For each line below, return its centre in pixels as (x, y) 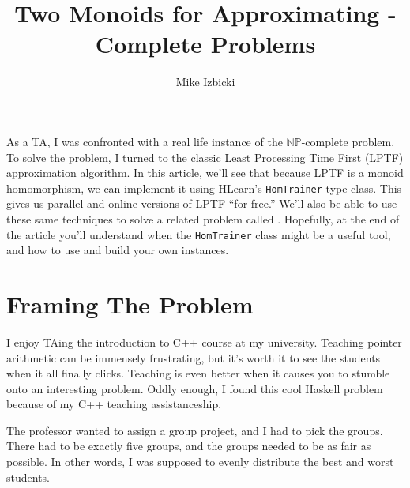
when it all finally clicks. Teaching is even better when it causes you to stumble (198, 373)
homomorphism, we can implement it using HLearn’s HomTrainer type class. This (204, 188)
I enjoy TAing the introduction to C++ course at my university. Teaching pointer (204, 342)
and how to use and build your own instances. (118, 250)
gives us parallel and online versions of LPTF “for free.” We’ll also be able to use (202, 203)
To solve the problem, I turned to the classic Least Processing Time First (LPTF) (205, 157)
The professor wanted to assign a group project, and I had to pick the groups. (195, 430)
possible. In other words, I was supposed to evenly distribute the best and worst (200, 462)
